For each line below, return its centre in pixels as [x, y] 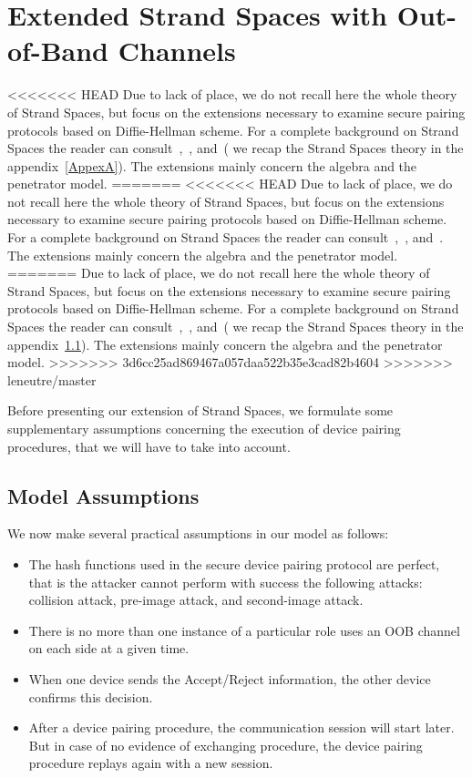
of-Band [58, 51]
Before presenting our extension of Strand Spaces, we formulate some [200, 410]
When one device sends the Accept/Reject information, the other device [230, 678]
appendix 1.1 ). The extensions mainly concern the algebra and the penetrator [225, 344]
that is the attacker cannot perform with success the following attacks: [226, 582]
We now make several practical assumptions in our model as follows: [198, 533]
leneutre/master [52, 379]
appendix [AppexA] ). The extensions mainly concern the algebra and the [212, 165]
